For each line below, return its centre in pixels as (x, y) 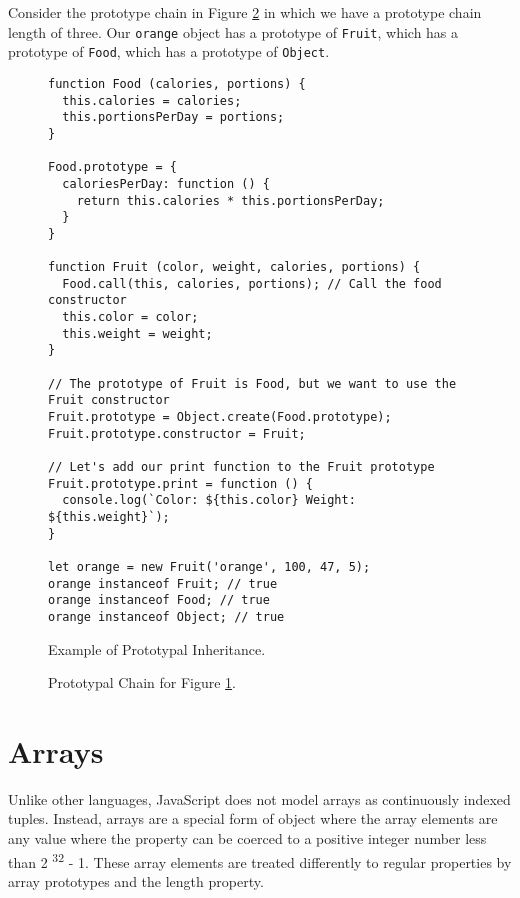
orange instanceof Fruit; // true (163, 583)
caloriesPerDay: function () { (166, 183)
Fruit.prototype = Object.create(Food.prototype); (220, 417)
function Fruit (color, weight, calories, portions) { (234, 267)
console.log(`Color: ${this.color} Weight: (209, 500)
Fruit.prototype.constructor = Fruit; (177, 433)
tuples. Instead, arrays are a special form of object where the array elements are (253, 818)
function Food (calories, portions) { (177, 83)
